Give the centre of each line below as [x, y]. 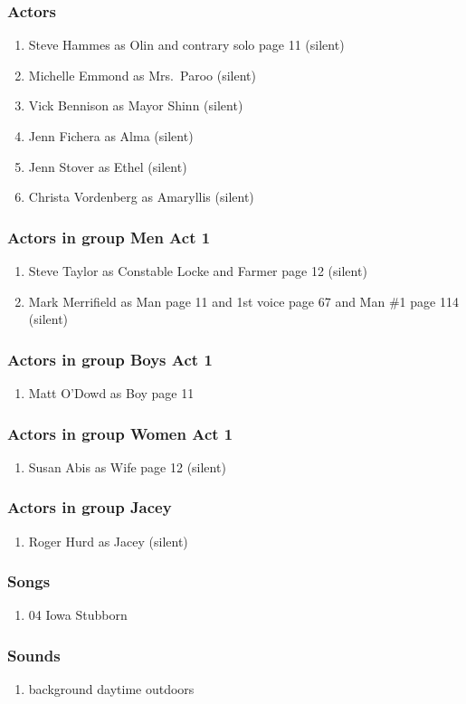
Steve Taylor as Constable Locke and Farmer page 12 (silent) [198, 271]
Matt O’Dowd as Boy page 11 [111, 393]
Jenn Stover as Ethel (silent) [108, 166]
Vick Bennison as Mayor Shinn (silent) [136, 105]
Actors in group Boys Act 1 [110, 359]
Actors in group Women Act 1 [120, 433]
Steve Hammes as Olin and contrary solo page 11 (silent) [186, 45]
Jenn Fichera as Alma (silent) [111, 136]
